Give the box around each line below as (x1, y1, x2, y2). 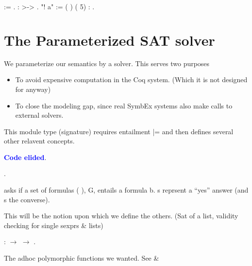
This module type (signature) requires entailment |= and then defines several (4, 126, 234, 136)
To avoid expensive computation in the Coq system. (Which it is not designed (15, 74, 248, 85)
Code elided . (4, 152, 47, 162)
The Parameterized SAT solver (4, 30, 215, 50)
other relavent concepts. (4, 136, 75, 146)
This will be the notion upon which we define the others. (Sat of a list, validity (4, 211, 238, 221)
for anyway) (15, 84, 51, 94)
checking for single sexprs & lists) (4, 220, 103, 230)
